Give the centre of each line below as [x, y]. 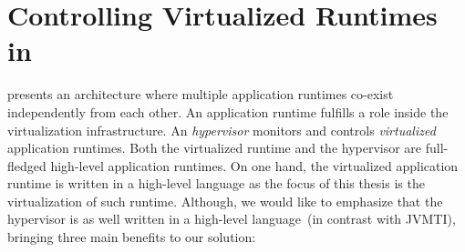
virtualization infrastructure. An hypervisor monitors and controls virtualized [222, 130]
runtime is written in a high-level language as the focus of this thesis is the [216, 183]
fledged [27, 165]
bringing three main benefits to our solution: [132, 237]
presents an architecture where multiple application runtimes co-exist [201, 94]
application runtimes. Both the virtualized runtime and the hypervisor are [215, 148]
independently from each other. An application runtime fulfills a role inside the [228, 111]
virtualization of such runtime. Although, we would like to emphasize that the [225, 201]
